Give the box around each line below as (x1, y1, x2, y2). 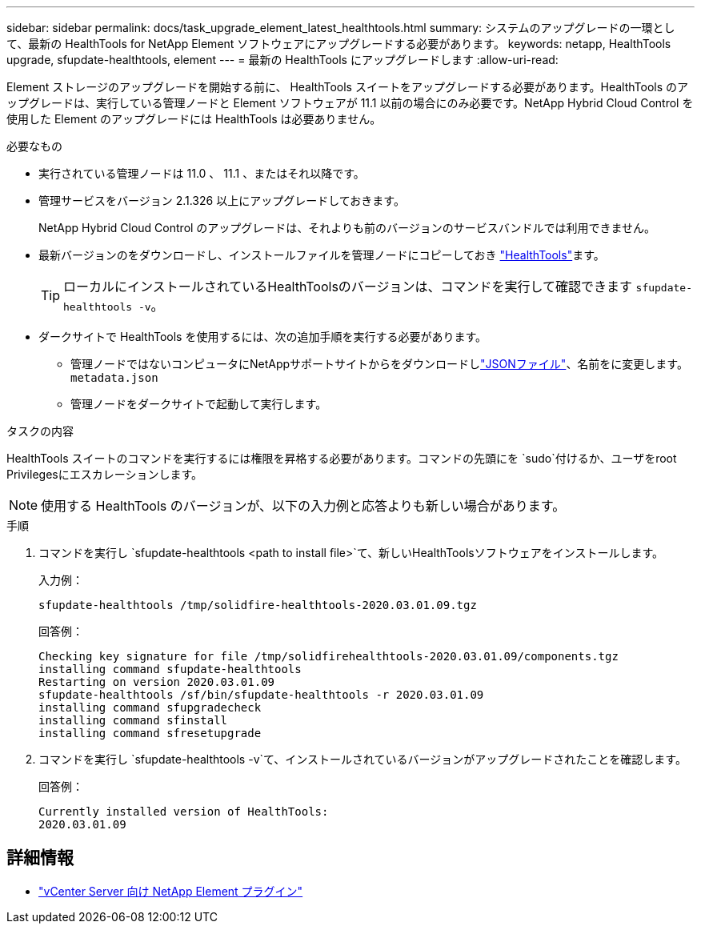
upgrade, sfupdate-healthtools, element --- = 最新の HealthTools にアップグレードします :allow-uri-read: (6, 53, 559, 66)
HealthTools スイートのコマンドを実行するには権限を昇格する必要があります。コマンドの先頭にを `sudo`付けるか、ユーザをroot (6, 451, 677, 465)
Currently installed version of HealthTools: (38, 805, 329, 818)
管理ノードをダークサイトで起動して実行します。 (70, 397, 327, 411)
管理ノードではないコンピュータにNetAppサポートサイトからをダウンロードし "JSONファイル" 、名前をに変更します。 (70, 357, 688, 371)
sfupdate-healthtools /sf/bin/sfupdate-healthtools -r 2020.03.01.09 (38, 688, 484, 701)
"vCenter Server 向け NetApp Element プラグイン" (38, 884, 303, 898)
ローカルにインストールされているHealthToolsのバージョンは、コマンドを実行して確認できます (63, 279, 633, 295)
